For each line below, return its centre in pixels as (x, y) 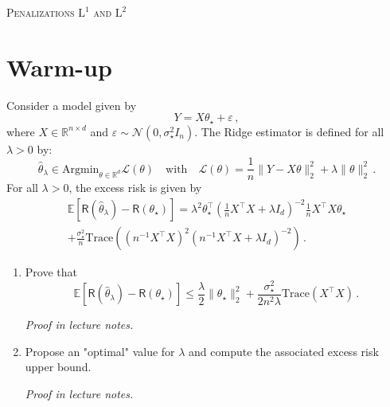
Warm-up (59, 67)
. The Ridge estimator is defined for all (289, 131)
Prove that (51, 272)
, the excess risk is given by (135, 188)
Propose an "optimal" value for (100, 351)
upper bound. (58, 367)
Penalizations (41, 12)
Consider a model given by (72, 105)
